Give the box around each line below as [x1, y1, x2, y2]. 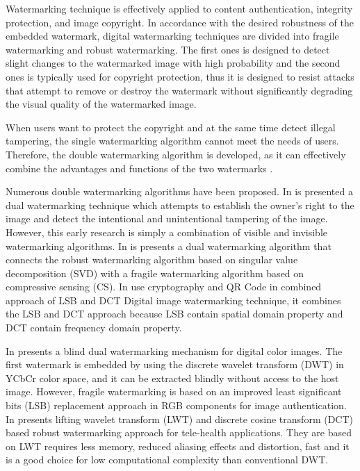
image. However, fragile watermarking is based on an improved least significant [6, 384, 342, 399]
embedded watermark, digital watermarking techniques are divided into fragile [6, 28, 339, 43]
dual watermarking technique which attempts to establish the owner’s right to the [6, 197, 354, 212]
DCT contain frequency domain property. [6, 320, 182, 335]
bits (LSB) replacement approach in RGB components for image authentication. [6, 398, 347, 413]
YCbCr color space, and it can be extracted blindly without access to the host [6, 370, 339, 385]
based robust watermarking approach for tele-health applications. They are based [6, 425, 352, 440]
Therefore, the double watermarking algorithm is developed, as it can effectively [6, 147, 346, 161]
